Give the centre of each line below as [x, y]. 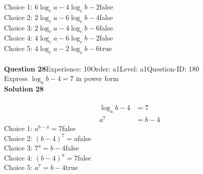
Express [16, 78]
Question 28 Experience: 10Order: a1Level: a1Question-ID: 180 [102, 68]
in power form [97, 78]
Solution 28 [24, 88]
